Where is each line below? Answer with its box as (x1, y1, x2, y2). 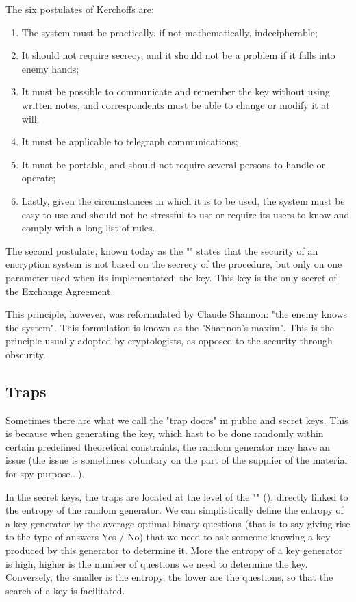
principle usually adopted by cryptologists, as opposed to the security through (5, 334, 333, 348)
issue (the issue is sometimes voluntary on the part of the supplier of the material (5, 453, 348, 467)
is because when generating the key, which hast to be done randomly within (5, 426, 324, 440)
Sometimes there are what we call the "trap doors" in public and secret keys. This (5, 412, 348, 427)
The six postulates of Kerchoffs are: (5, 2, 154, 16)
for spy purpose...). (5, 466, 85, 481)
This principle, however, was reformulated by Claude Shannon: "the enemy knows (5, 307, 348, 321)
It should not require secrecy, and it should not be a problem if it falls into (21, 48, 335, 62)
